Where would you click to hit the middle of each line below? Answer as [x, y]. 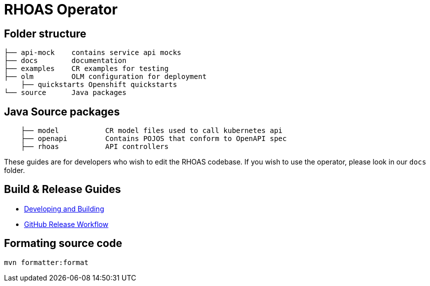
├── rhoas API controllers [95, 147]
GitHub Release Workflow [66, 224]
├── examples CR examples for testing [86, 69]
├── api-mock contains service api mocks [93, 53]
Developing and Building [64, 208]
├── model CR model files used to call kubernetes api [152, 131]
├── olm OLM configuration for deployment [105, 77]
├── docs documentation [65, 61]
